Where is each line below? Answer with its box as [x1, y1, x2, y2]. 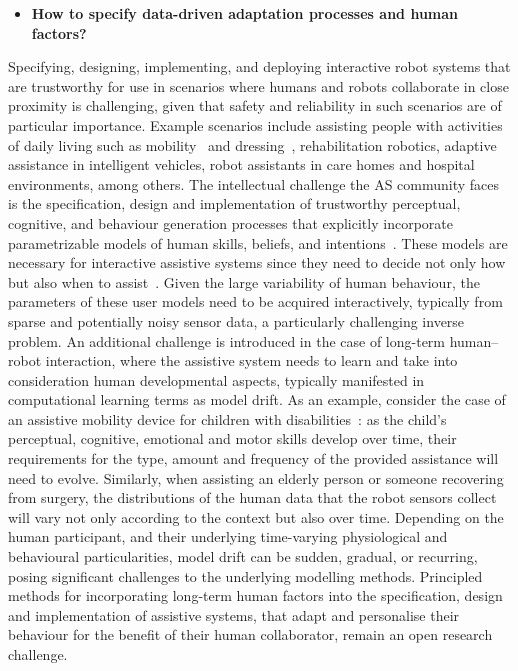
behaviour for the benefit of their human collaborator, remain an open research [8, 624, 493, 645]
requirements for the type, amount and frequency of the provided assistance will [8, 448, 499, 469]
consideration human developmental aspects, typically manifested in [8, 369, 425, 390]
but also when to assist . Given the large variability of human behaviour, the [8, 271, 480, 292]
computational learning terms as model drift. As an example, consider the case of [8, 389, 506, 410]
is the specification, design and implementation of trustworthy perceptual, [8, 193, 461, 214]
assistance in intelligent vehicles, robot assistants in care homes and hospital [8, 154, 475, 175]
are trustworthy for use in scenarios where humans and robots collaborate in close [8, 75, 509, 96]
